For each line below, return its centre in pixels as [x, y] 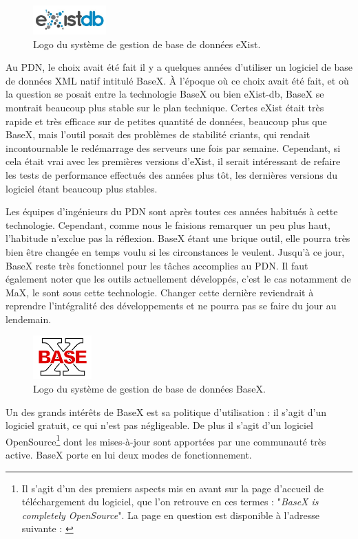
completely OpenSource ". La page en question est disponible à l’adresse [171, 515]
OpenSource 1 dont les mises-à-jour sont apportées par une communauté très [166, 440]
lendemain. [29, 319]
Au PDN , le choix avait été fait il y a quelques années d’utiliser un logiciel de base [179, 67]
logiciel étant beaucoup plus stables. [82, 188]
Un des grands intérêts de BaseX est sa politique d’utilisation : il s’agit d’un [166, 411]
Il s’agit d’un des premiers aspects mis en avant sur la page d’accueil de [172, 488]
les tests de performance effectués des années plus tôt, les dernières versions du [172, 174]
